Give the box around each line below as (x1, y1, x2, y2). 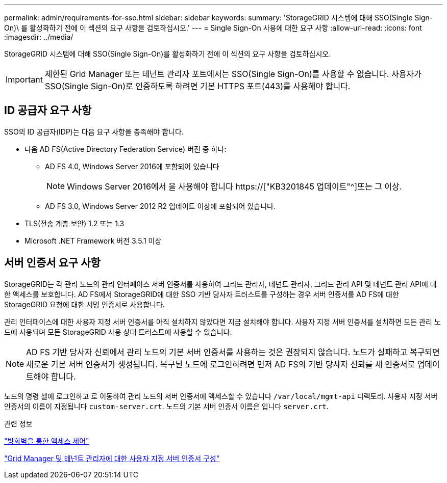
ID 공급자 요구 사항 (4, 104, 92, 117)
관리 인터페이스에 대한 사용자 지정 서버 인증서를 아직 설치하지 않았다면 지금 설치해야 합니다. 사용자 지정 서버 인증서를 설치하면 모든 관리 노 (4, 317, 441, 326)
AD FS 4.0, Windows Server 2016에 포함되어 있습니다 (45, 162, 219, 171)
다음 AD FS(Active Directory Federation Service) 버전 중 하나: (24, 144, 227, 153)
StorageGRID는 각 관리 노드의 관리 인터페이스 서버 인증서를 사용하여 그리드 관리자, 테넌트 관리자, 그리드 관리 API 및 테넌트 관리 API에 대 (4, 279, 437, 288)
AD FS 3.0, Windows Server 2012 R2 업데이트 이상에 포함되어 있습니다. (45, 201, 276, 210)
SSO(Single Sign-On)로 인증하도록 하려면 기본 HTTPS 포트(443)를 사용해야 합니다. (44, 81, 351, 91)
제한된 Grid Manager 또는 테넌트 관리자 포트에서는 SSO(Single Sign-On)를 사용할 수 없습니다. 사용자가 (44, 69, 421, 79)
